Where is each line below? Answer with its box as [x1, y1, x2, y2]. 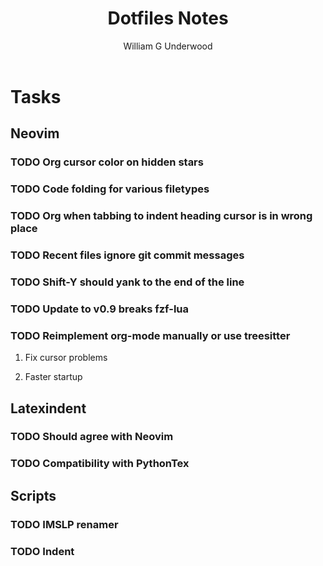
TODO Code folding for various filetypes [10, 182, 210, 196]
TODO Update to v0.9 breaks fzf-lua [10, 302, 190, 316]
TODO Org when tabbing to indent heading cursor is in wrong [10, 209, 313, 223]
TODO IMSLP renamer [10, 517, 119, 531]
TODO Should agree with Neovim [10, 430, 174, 444]
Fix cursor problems [24, 352, 108, 364]
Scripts [10, 487, 57, 504]
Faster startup [24, 371, 83, 383]
